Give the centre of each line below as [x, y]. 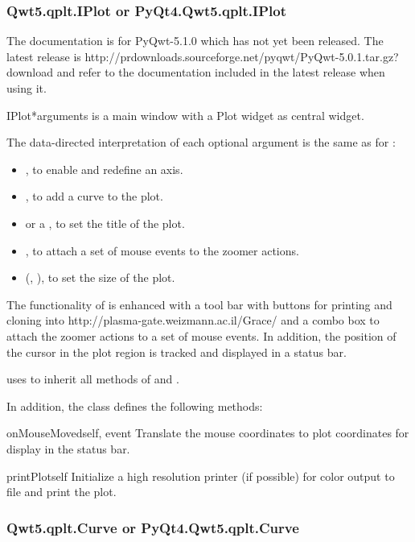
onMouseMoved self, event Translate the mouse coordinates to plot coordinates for [208, 433]
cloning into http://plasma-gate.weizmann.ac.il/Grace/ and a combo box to [193, 320]
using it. [27, 88]
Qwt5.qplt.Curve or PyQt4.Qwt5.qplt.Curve [153, 527]
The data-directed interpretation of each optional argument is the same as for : [201, 142]
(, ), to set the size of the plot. [100, 277]
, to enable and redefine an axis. [104, 169]
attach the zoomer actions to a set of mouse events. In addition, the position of [201, 335]
